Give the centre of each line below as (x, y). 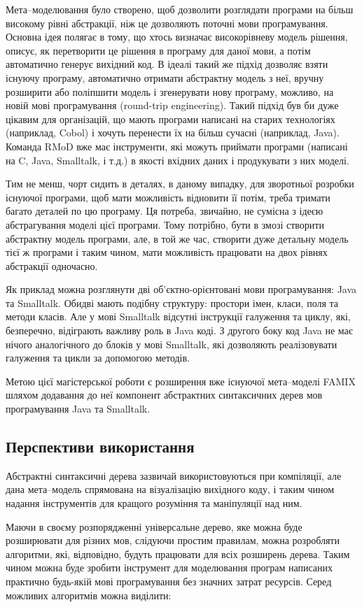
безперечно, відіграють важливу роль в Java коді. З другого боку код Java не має (179, 330)
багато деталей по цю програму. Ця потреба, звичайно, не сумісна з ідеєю (165, 211)
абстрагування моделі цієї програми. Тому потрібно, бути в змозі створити (165, 224)
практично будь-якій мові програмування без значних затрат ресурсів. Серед (169, 581)
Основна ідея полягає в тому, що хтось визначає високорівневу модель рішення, (177, 37)
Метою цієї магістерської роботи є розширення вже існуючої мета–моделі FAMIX (181, 381)
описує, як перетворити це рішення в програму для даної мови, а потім (158, 50)
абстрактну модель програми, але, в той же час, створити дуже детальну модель (177, 238)
